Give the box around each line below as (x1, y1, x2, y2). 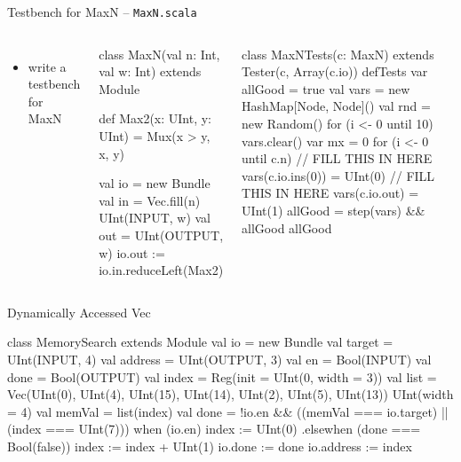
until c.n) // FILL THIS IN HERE (242, 149, 433, 168)
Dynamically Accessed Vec (7, 302, 151, 321)
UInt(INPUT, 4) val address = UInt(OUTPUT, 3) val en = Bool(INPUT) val (7, 349, 432, 368)
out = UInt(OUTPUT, (99, 226, 224, 244)
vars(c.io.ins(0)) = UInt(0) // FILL (242, 166, 435, 184)
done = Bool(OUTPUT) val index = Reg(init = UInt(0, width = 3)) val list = (7, 367, 437, 386)
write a (28, 57, 67, 75)
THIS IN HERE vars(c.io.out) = (242, 184, 419, 202)
